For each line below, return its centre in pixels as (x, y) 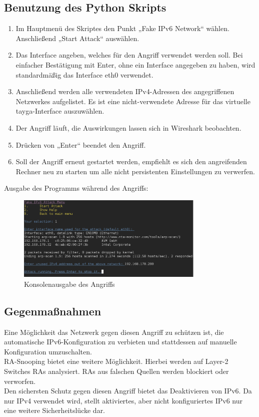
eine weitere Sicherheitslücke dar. (55, 410)
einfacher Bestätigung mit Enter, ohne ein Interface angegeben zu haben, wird (135, 64)
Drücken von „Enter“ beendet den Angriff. (81, 144)
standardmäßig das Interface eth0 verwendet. (84, 74)
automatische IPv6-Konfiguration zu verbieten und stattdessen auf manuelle (120, 342)
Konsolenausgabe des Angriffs (69, 284)
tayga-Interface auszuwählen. (60, 111)
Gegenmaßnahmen (53, 311)
